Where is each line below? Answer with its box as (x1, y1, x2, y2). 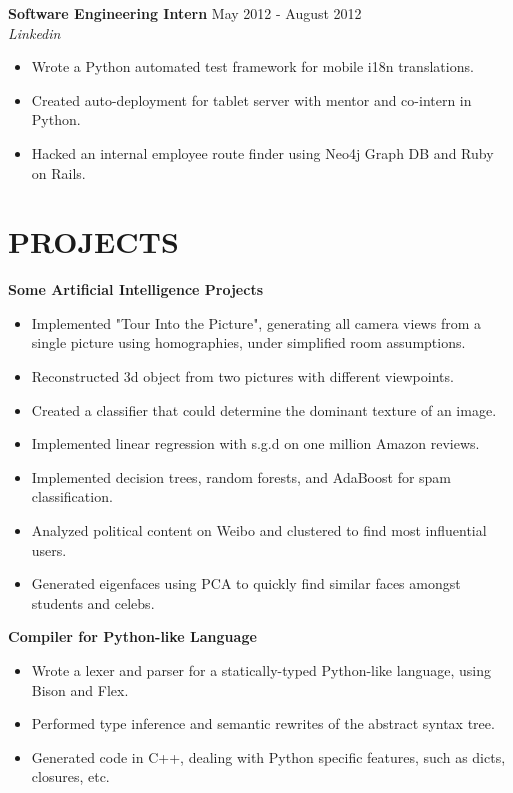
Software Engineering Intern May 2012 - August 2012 (8, 3, 362, 23)
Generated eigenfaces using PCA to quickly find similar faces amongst (31, 573, 461, 594)
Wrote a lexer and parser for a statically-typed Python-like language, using (31, 660, 491, 680)
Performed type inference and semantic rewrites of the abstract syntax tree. (31, 713, 495, 734)
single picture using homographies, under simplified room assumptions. (31, 332, 466, 353)
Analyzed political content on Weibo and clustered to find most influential (31, 520, 487, 541)
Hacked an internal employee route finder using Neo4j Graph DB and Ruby (31, 142, 494, 163)
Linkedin (8, 22, 61, 43)
